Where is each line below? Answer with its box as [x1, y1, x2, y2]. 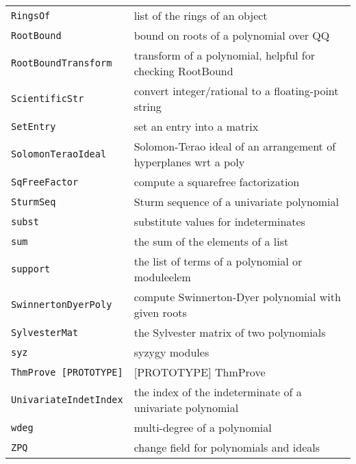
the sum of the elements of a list [133, 233, 289, 249]
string [133, 99, 162, 114]
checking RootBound [133, 63, 233, 79]
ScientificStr [11, 93, 84, 104]
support [11, 263, 51, 274]
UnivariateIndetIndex [11, 394, 123, 405]
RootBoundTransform [11, 57, 112, 68]
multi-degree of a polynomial [133, 420, 272, 435]
